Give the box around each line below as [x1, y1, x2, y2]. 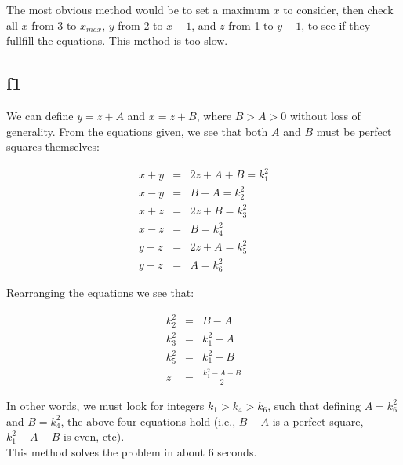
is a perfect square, [272, 412, 364, 429]
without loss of [289, 107, 361, 123]
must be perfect [316, 123, 392, 139]
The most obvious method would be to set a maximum [6, 2, 270, 17]
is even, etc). [64, 428, 125, 445]
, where [196, 107, 232, 123]
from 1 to [228, 16, 274, 33]
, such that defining [267, 397, 361, 413]
